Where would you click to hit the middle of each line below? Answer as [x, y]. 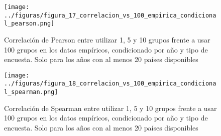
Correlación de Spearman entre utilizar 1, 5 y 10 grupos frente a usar [111, 108]
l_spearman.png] [31, 92]
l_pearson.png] [29, 24]
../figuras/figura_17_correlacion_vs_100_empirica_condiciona [110, 15]
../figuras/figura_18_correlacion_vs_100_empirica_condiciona [110, 84]
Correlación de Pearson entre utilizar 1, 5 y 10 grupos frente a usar [107, 39]
